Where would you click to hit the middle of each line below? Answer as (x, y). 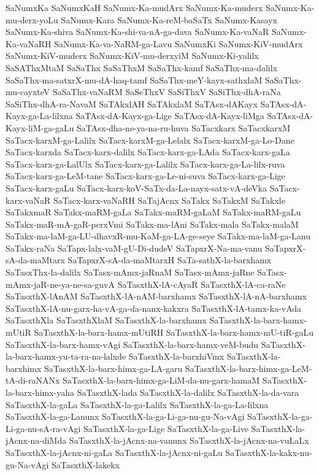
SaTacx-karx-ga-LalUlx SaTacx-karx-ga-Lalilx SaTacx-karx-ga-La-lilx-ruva (145, 164)
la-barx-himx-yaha (40, 392)
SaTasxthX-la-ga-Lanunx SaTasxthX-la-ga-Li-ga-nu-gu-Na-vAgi (125, 416)
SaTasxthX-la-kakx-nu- (269, 452)
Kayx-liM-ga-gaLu (40, 127)
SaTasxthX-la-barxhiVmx (176, 356)
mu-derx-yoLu (32, 19)
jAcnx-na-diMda (36, 440)
